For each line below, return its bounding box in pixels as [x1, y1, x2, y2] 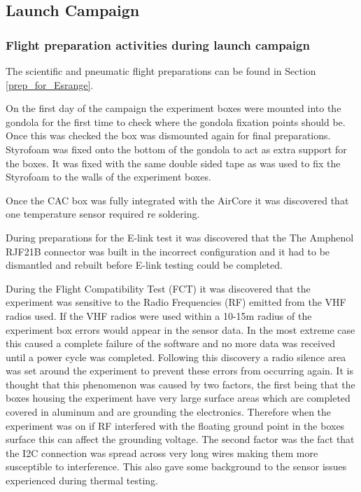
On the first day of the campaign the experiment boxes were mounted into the [6, 101, 341, 115]
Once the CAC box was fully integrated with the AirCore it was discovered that [6, 192, 349, 207]
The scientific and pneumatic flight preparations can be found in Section [6, 64, 316, 78]
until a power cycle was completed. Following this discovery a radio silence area [6, 349, 346, 364]
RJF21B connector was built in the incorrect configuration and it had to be [6, 244, 330, 258]
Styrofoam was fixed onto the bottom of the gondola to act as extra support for [6, 141, 347, 156]
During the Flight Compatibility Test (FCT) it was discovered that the [6, 281, 311, 295]
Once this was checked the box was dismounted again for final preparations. [6, 128, 331, 143]
